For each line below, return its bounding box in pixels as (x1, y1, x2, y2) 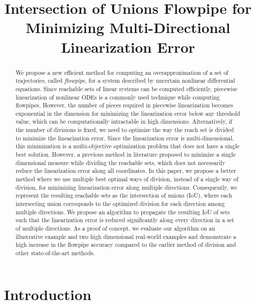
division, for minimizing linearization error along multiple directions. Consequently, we (15, 183, 237, 191)
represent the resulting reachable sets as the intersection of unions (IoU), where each (15, 191, 232, 200)
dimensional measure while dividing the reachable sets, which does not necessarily (15, 158, 225, 167)
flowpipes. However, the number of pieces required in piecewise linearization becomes (15, 101, 233, 109)
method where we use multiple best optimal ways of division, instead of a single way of (15, 175, 239, 183)
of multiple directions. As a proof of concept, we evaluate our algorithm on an (15, 224, 216, 233)
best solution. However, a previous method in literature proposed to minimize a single (15, 150, 236, 159)
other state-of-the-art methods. (15, 248, 95, 257)
